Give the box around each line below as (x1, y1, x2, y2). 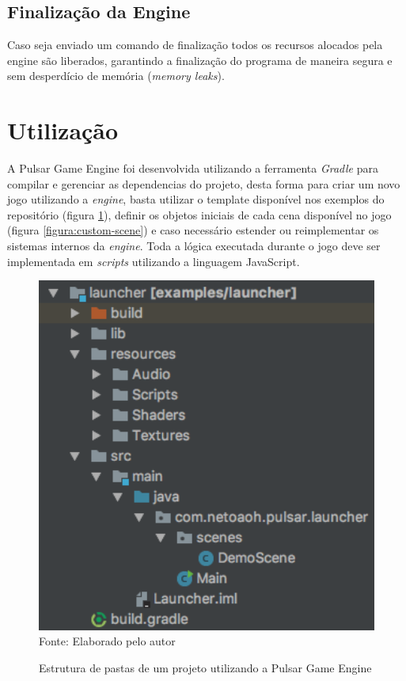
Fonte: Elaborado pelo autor (39, 633, 176, 649)
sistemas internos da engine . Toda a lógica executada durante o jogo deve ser (7, 238, 381, 254)
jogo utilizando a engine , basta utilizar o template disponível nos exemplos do (7, 191, 385, 207)
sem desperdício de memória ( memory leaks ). (7, 67, 225, 84)
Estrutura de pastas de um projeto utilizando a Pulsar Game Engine (39, 660, 372, 676)
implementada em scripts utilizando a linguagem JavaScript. (7, 253, 300, 269)
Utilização (7, 114, 119, 146)
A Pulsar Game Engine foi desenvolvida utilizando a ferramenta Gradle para (7, 160, 378, 177)
